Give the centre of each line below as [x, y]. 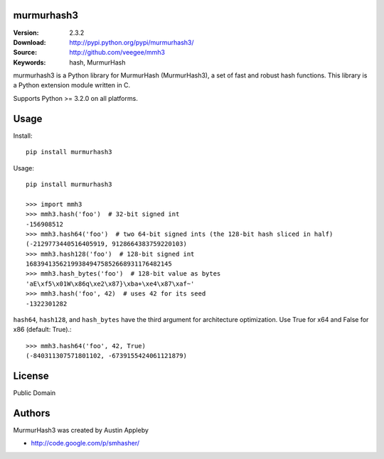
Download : [30, 42]
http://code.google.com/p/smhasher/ [85, 443]
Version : [26, 33]
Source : [25, 53]
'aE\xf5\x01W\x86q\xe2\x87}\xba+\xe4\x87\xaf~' [110, 283]
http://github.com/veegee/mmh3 [117, 53]
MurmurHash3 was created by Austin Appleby [81, 430]
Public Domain [34, 393]
